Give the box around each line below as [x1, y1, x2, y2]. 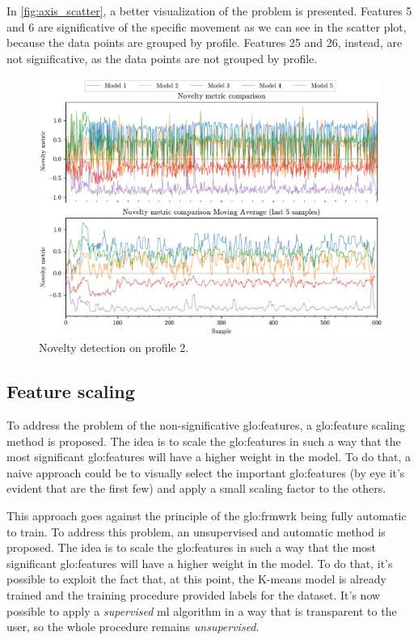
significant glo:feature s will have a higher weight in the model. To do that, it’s [6, 554, 393, 571]
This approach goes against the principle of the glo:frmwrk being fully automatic [6, 506, 407, 523]
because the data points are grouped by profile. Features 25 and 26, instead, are [6, 34, 403, 51]
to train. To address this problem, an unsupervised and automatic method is [6, 523, 386, 540]
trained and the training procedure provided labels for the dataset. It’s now [6, 586, 381, 603]
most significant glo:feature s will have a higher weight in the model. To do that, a [6, 448, 412, 465]
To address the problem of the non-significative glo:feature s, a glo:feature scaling [6, 417, 405, 433]
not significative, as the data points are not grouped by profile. [6, 49, 318, 66]
